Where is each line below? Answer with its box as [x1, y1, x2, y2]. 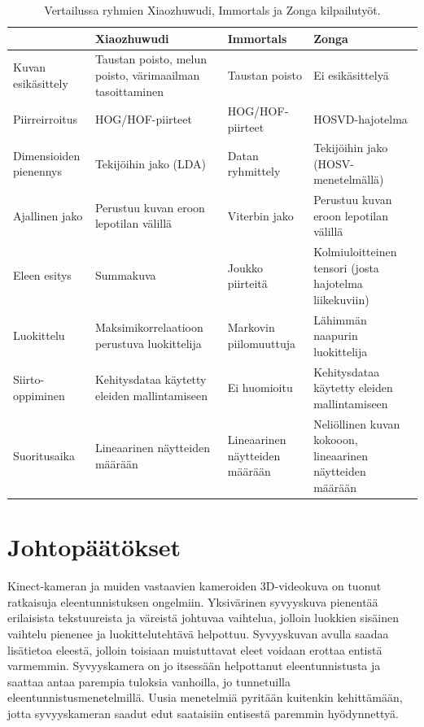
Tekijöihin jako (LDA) [94, 155, 207, 172]
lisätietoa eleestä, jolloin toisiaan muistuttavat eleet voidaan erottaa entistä [7, 641, 382, 658]
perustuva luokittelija [94, 334, 202, 351]
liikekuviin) [313, 290, 369, 307]
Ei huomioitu [227, 379, 293, 396]
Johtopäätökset [7, 530, 181, 564]
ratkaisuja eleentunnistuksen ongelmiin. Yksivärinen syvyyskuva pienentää [7, 593, 378, 610]
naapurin [313, 327, 358, 344]
